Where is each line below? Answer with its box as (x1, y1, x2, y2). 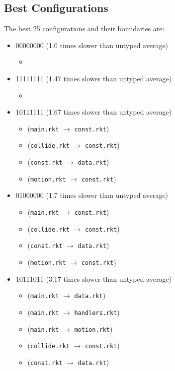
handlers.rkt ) (74, 307, 120, 317)
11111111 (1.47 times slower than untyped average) (15, 73, 172, 83)
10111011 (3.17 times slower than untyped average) (15, 273, 172, 284)
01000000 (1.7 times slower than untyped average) (15, 190, 169, 200)
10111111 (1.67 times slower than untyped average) (15, 107, 172, 117)
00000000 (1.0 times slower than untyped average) (15, 40, 169, 50)
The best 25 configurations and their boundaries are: (4, 23, 165, 34)
